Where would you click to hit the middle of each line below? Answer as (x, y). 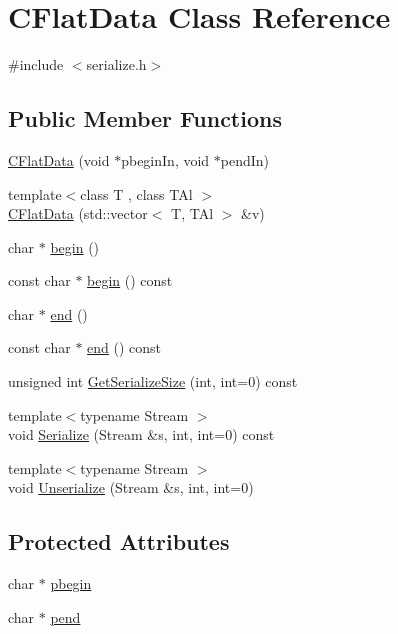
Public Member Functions (145, 118)
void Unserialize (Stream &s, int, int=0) (131, 487)
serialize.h (116, 64)
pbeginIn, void (165, 159)
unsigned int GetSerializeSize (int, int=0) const (153, 381)
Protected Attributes (119, 541)
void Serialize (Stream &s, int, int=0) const (141, 434)
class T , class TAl (136, 193)
